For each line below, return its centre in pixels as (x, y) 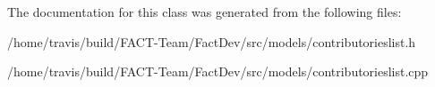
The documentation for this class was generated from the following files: (205, 12)
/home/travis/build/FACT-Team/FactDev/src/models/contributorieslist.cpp (218, 71)
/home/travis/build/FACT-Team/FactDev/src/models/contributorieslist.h (212, 41)
